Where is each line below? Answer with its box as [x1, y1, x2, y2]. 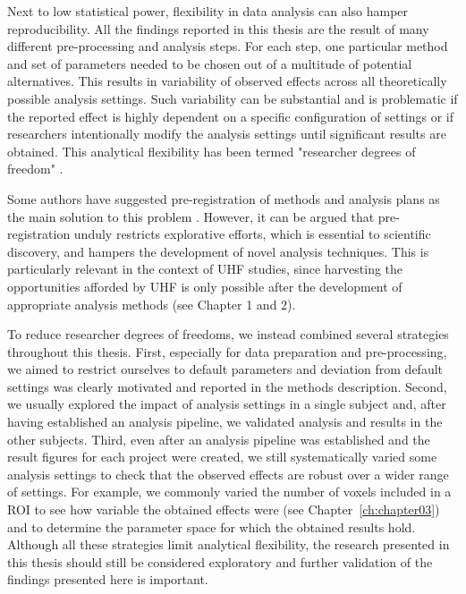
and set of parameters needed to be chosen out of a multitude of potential [7, 54, 412, 72]
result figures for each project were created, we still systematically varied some [7, 447, 437, 466]
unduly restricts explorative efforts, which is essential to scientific [73, 225, 431, 243]
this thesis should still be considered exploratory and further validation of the [7, 552, 433, 571]
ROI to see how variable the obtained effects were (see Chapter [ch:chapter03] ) [7, 500, 440, 519]
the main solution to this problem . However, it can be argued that [7, 207, 375, 225]
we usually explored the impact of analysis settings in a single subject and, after [7, 395, 446, 413]
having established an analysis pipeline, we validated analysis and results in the [7, 412, 443, 431]
